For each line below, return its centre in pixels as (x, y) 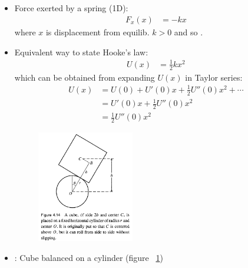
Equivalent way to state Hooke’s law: (81, 52)
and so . (189, 32)
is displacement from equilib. (97, 32)
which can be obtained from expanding (85, 77)
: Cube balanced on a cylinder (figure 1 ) (89, 257)
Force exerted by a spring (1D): (71, 8)
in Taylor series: (214, 77)
